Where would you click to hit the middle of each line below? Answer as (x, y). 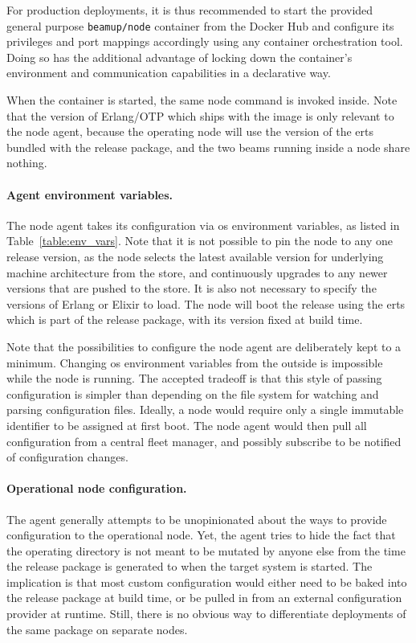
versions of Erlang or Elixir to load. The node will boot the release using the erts (206, 303)
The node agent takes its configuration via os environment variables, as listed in (203, 225)
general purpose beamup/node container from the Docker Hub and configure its (200, 25)
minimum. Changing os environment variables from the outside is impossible (195, 362)
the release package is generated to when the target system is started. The (190, 566)
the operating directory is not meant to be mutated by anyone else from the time (206, 550)
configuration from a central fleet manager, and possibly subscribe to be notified (204, 441)
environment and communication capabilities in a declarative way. (169, 73)
